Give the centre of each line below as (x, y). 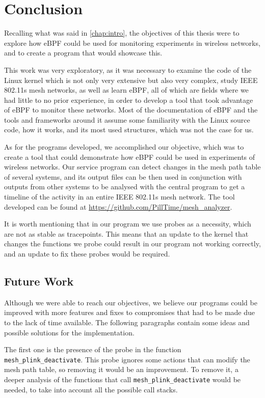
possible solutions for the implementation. (69, 332)
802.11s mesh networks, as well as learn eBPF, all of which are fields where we (126, 90)
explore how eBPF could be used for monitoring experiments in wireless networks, (132, 42)
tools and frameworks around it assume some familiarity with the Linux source (127, 119)
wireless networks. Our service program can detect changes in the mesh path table (132, 167)
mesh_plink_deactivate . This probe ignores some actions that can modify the (127, 359)
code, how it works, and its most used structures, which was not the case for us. (129, 130)
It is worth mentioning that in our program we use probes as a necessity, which (128, 224)
